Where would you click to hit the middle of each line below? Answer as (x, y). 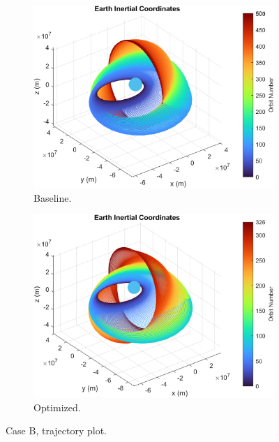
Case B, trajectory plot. (56, 430)
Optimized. (57, 407)
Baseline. (53, 197)
